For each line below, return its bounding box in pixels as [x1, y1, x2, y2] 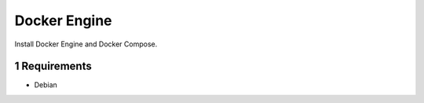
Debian [34, 80, 58, 90]
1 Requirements [14, 60, 92, 73]
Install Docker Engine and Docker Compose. [14, 39, 158, 49]
